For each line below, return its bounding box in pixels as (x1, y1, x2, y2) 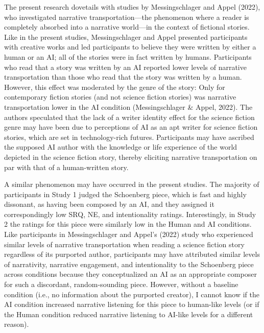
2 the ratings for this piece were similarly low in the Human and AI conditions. (4, 219, 252, 229)
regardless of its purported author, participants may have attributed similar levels (4, 249, 260, 259)
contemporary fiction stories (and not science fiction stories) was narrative (4, 91, 236, 102)
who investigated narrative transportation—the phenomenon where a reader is (4, 11, 249, 22)
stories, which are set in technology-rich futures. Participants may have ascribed (4, 131, 254, 142)
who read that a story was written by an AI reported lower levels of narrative (4, 61, 247, 72)
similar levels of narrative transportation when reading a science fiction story (4, 239, 245, 249)
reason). (4, 319, 29, 329)
